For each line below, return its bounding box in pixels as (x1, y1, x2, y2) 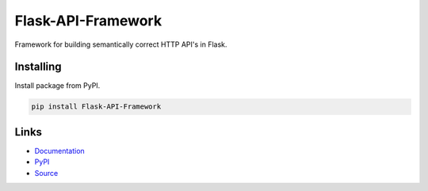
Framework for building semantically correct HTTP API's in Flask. (14, 40, 227, 49)
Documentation (34, 146, 85, 155)
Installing (14, 60, 63, 74)
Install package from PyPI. (14, 81, 101, 90)
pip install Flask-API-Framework (31, 102, 162, 111)
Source (34, 168, 59, 178)
